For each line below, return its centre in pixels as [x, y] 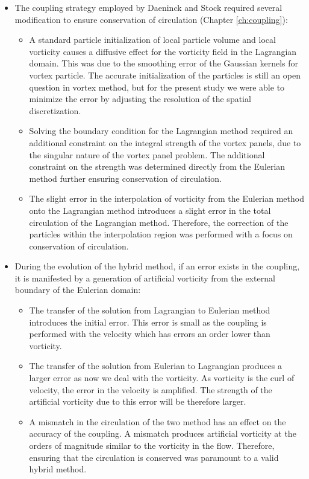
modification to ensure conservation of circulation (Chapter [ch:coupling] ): [151, 19]
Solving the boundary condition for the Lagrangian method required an [161, 131]
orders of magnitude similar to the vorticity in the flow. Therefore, [152, 445]
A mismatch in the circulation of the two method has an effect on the [158, 421]
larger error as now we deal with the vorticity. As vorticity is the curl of [162, 378]
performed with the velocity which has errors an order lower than [150, 334]
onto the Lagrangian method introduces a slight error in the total [150, 210]
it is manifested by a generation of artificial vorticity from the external [145, 278]
